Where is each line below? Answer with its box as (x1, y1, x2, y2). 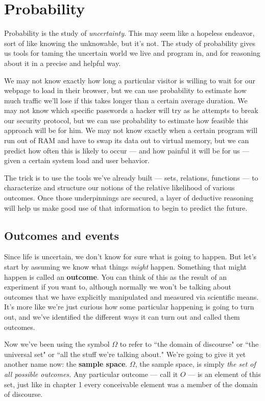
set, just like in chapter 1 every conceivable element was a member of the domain (4, 378, 258, 389)
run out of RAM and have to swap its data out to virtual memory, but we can (4, 135, 249, 146)
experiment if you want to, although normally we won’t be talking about (4, 281, 232, 292)
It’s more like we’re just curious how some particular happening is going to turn (4, 301, 254, 312)
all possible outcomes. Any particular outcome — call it (4, 368, 178, 379)
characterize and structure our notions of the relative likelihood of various (4, 182, 235, 193)
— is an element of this (188, 368, 261, 379)
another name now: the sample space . (4, 359, 128, 369)
